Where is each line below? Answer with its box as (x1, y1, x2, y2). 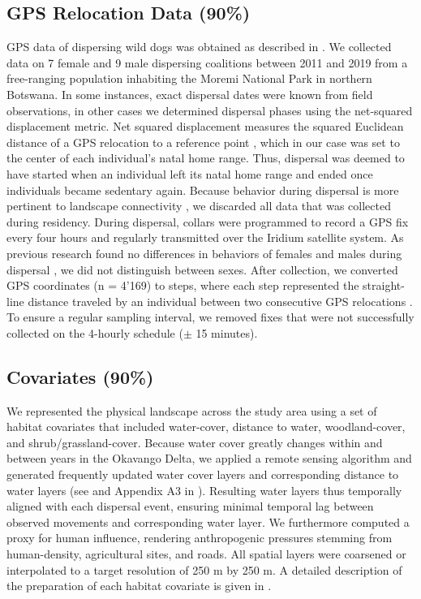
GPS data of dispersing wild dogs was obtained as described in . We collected (6, 38, 392, 55)
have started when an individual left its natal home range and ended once (6, 165, 373, 182)
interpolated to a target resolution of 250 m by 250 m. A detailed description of (6, 561, 402, 578)
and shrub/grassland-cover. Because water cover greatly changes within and (6, 433, 383, 450)
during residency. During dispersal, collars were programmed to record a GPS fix (6, 213, 409, 230)
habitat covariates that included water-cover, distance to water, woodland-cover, (6, 418, 406, 435)
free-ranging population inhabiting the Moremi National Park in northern (6, 70, 372, 87)
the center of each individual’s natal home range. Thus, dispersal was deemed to (6, 149, 405, 166)
